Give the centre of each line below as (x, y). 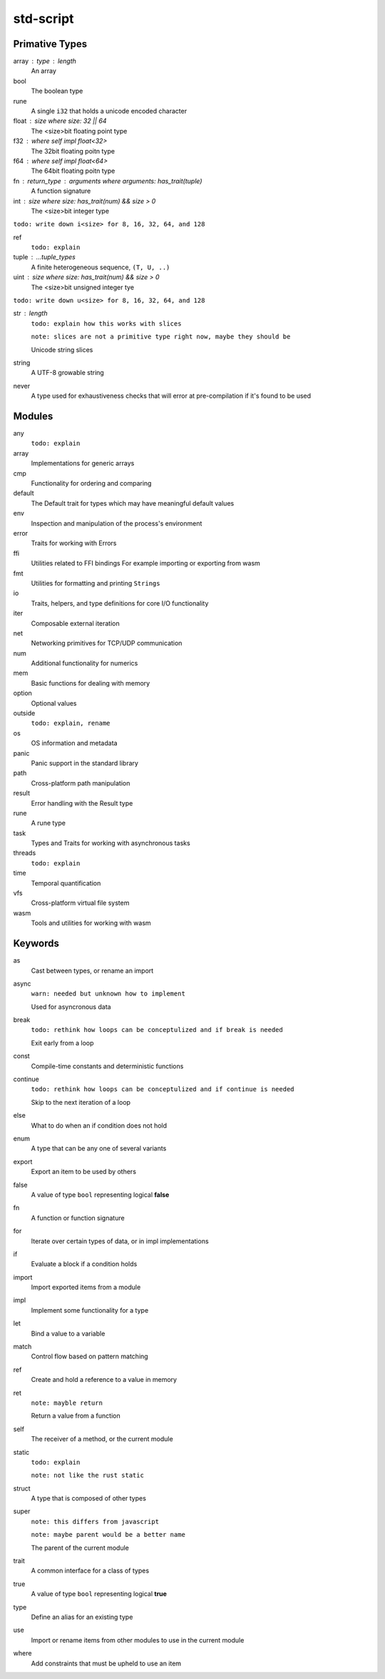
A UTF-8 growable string (68, 373)
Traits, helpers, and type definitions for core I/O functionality (120, 603)
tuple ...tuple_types (45, 257)
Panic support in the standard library (85, 763)
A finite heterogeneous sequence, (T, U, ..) (101, 267)
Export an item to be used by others (84, 1172)
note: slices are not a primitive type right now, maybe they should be (161, 337)
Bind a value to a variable (68, 1333)
